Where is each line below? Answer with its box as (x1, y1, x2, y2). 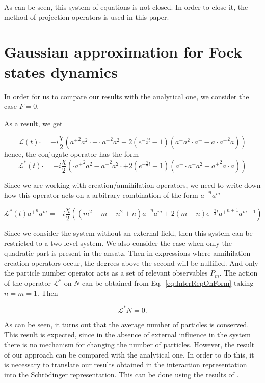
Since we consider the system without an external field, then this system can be (4, 228, 253, 238)
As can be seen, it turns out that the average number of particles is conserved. (4, 319, 249, 330)
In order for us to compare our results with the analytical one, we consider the (4, 91, 249, 101)
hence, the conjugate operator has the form (4, 149, 139, 159)
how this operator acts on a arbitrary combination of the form (4, 189, 198, 200)
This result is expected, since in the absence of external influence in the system (4, 329, 251, 340)
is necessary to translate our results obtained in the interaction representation (4, 359, 247, 370)
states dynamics (4, 61, 118, 82)
